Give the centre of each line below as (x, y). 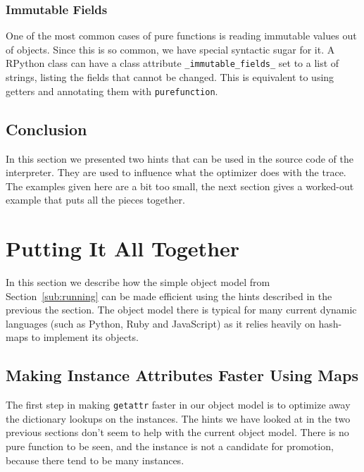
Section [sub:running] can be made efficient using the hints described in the (169, 296)
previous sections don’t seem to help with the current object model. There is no (177, 432)
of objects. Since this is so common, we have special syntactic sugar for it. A (170, 49)
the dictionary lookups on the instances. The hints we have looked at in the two (178, 418)
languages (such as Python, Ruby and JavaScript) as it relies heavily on (161, 323)
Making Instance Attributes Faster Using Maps (182, 375)
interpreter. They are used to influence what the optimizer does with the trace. (176, 172)
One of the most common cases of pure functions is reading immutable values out (181, 36)
